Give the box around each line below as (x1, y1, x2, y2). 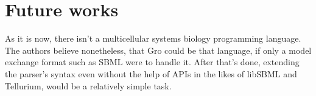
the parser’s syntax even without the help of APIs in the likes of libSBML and (5, 67, 297, 80)
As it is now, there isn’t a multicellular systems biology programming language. (5, 32, 301, 45)
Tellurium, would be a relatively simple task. (5, 79, 172, 92)
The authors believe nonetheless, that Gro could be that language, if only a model (5, 43, 312, 56)
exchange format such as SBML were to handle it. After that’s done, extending (5, 56, 300, 68)
